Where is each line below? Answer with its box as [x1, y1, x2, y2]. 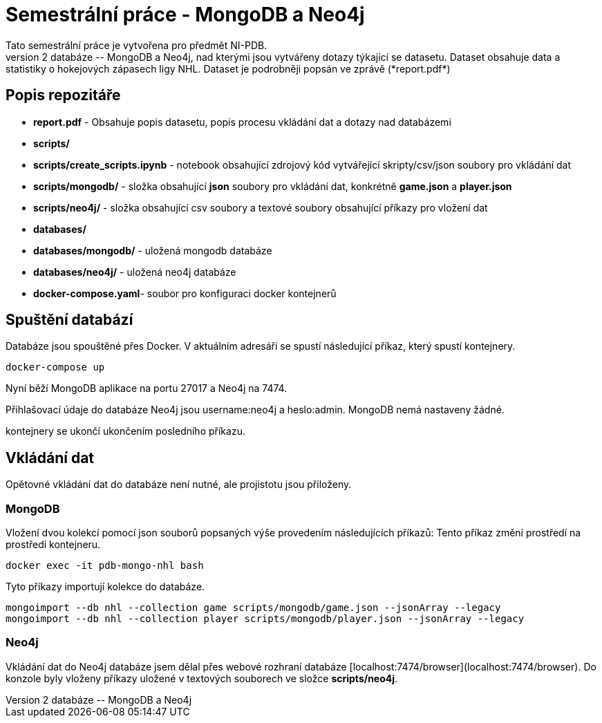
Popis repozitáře [6, 86, 121, 104]
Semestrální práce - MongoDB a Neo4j [6, 3, 365, 26]
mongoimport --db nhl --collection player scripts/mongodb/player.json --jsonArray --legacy [6, 613, 525, 625]
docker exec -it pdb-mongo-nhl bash [6, 560, 204, 572]
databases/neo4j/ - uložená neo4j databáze [33, 265, 236, 278]
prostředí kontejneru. [6, 538, 101, 551]
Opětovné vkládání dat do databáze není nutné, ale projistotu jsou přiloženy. [6, 478, 352, 491]
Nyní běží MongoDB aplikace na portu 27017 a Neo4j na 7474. [6, 382, 288, 395]
